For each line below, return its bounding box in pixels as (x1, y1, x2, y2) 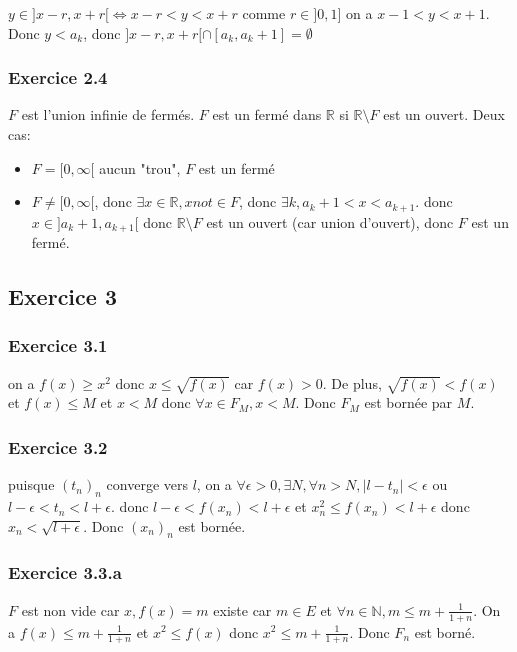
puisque (8, 474, 55, 495)
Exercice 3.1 (8, 333, 108, 358)
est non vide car (21, 599, 120, 620)
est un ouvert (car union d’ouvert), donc (206, 211, 454, 232)
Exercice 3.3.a (8, 560, 122, 585)
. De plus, (322, 372, 382, 393)
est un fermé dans (212, 104, 322, 125)
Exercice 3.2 (8, 434, 108, 459)
